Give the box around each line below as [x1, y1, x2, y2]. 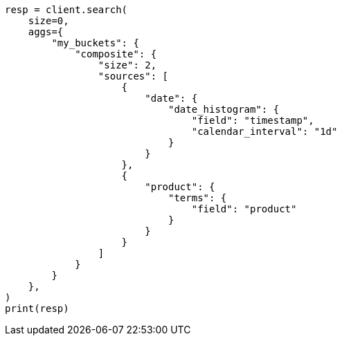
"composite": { [75, 48, 157, 59]
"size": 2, [98, 59, 157, 71]
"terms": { [168, 192, 227, 203]
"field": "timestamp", [191, 115, 314, 126]
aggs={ [28, 26, 64, 37]
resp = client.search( [5, 4, 128, 15]
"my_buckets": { [51, 37, 139, 48]
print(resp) [5, 303, 69, 314]
